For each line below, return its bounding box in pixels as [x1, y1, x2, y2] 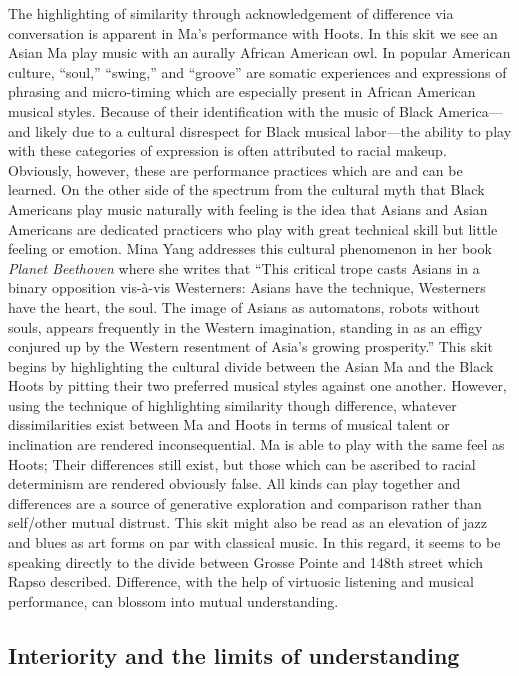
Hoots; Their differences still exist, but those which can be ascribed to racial [8, 453, 476, 474]
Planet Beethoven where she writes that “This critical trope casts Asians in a [8, 257, 480, 278]
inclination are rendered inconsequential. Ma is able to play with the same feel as [8, 434, 505, 455]
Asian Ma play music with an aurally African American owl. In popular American [8, 42, 511, 63]
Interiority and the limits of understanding [8, 639, 460, 670]
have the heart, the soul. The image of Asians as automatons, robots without [8, 296, 480, 317]
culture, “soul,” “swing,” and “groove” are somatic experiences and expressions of [8, 61, 507, 82]
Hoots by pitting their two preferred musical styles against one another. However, [8, 375, 507, 396]
